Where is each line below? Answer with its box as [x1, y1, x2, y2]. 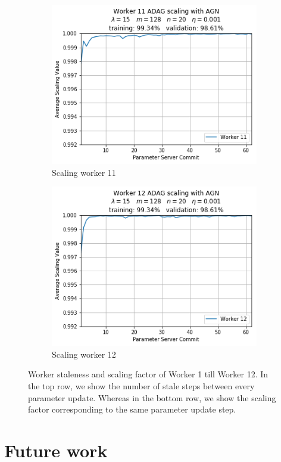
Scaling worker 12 [52, 348, 116, 360]
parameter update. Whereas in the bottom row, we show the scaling [28, 391, 276, 404]
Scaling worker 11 [52, 166, 116, 178]
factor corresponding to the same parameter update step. [28, 403, 236, 416]
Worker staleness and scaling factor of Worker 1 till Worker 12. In [28, 368, 268, 380]
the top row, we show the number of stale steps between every [28, 379, 255, 392]
